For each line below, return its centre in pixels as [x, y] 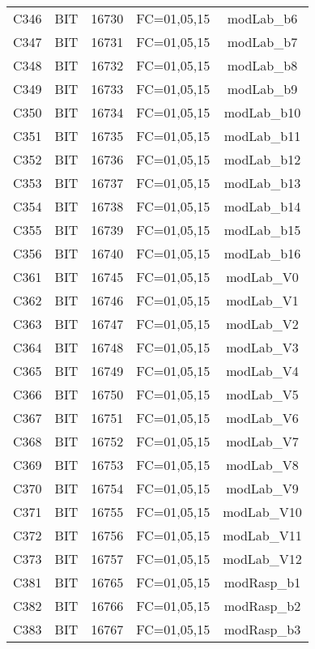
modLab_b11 [262, 136]
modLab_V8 [262, 465]
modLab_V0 [262, 277]
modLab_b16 [262, 253]
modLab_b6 [262, 18]
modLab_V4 [262, 371]
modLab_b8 [262, 65]
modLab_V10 [262, 512]
